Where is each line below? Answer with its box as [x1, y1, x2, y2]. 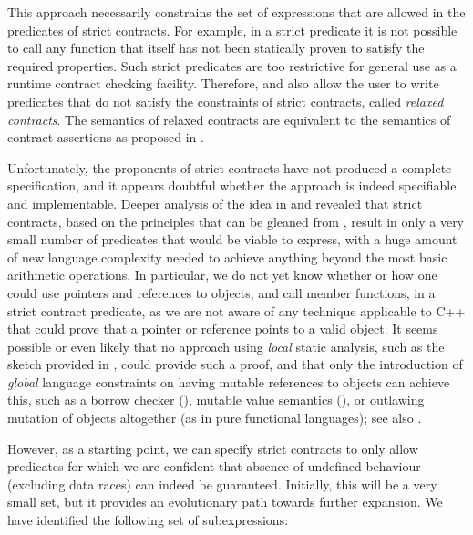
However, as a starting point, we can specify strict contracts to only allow [7, 438, 418, 458]
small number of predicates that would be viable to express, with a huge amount [7, 230, 458, 249]
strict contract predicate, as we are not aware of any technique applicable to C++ [7, 301, 466, 320]
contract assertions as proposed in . [7, 128, 204, 147]
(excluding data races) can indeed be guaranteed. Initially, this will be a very [7, 474, 437, 493]
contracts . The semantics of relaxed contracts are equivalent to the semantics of [7, 109, 451, 129]
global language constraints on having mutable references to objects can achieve [7, 372, 450, 391]
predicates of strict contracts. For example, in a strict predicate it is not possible [7, 20, 458, 39]
